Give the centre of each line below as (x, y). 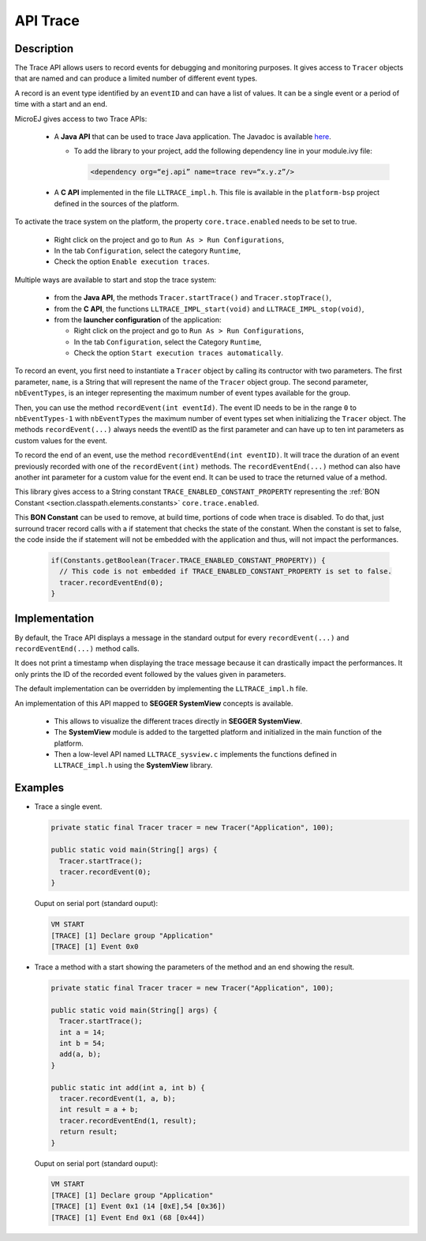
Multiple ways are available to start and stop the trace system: (116, 280)
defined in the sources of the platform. (116, 203)
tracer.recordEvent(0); (105, 872)
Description (44, 49)
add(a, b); (80, 1054)
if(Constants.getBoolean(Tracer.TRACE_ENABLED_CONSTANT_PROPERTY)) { (188, 560)
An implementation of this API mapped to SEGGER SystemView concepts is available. (154, 703)
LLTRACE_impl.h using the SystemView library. (133, 765)
